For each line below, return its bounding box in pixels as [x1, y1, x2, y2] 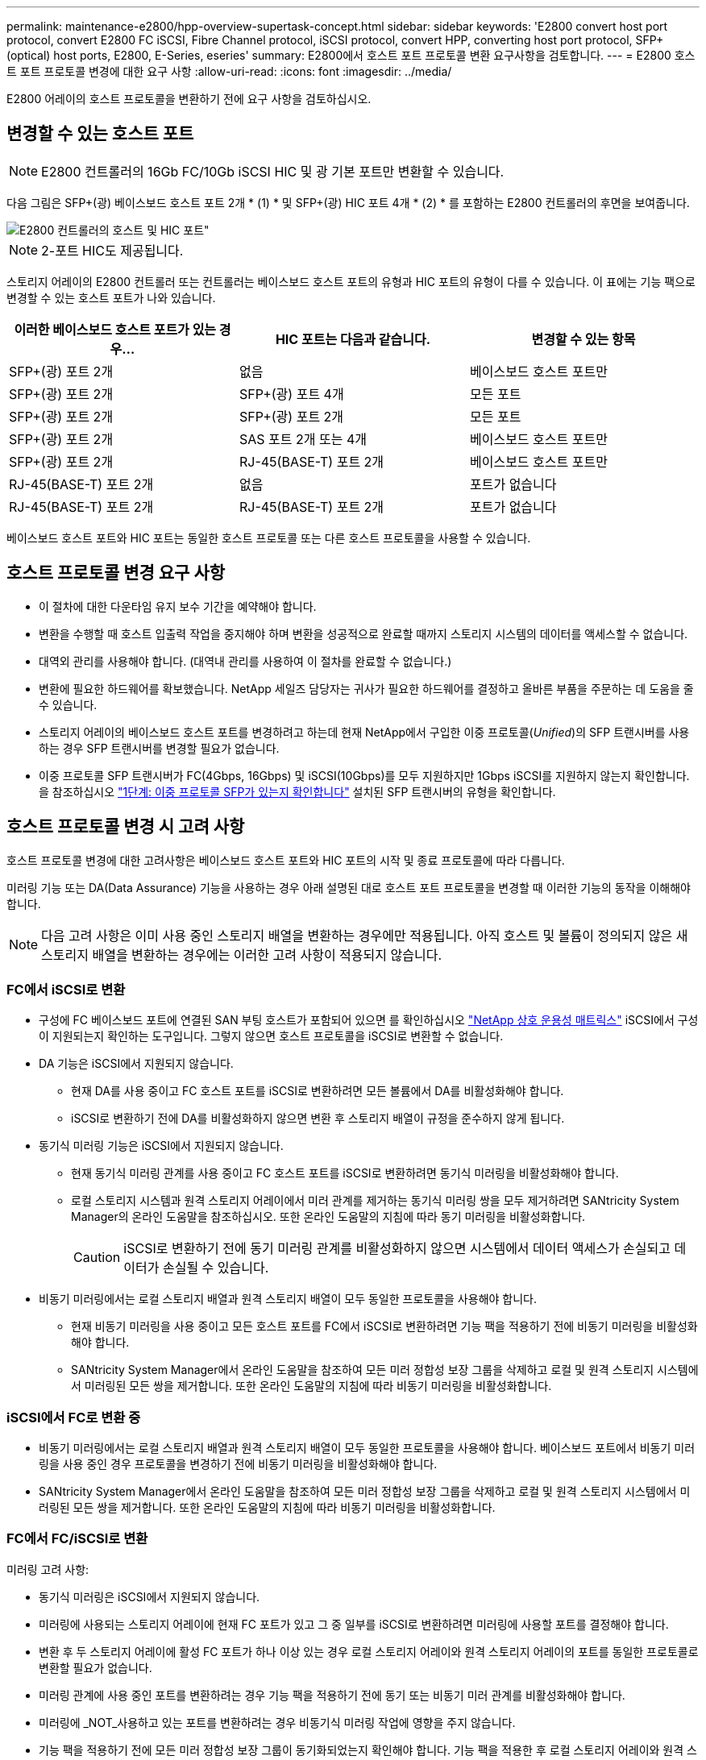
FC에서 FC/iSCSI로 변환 [6, 1530, 148, 1547]
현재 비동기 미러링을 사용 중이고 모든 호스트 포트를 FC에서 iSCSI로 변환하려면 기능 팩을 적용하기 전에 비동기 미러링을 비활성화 [71, 1319, 698, 1334]
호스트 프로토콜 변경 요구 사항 [6, 562, 226, 583]
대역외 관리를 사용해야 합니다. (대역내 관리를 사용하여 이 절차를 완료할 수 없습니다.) [39, 654, 452, 668]
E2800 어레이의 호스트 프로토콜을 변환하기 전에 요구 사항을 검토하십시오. [6, 92, 372, 106]
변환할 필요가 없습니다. [39, 1660, 152, 1675]
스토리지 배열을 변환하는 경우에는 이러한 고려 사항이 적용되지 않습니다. [41, 946, 442, 963]
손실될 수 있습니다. [162, 1260, 269, 1276]
